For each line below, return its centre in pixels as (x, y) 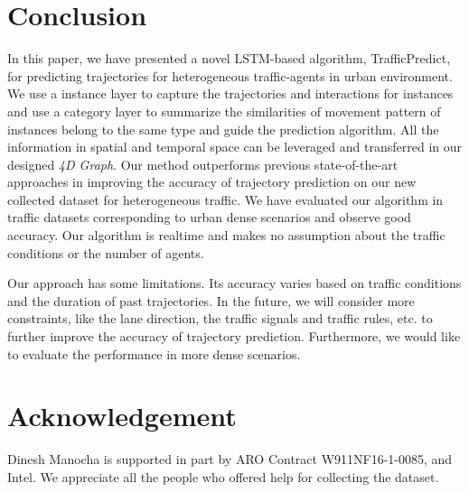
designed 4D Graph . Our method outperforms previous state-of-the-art (203, 164)
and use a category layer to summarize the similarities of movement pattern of (224, 111)
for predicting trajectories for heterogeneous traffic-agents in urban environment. (230, 75)
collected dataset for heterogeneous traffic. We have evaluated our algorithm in (225, 199)
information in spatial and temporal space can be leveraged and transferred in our (234, 147)
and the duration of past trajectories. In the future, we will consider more (211, 300)
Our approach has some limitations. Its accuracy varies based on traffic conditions (234, 283)
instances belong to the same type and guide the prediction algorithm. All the (223, 129)
